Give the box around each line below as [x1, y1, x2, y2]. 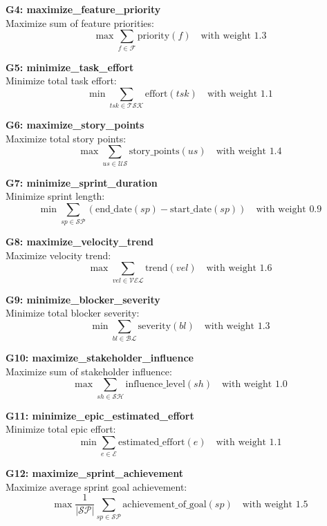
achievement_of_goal [122, 499, 207, 509]
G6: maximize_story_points [6, 118, 144, 132]
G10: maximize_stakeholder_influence [6, 350, 194, 365]
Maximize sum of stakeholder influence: [6, 364, 172, 378]
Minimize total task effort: [6, 73, 117, 88]
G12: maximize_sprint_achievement [6, 466, 183, 480]
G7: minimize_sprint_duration [6, 175, 158, 189]
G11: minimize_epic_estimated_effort [6, 408, 194, 422]
